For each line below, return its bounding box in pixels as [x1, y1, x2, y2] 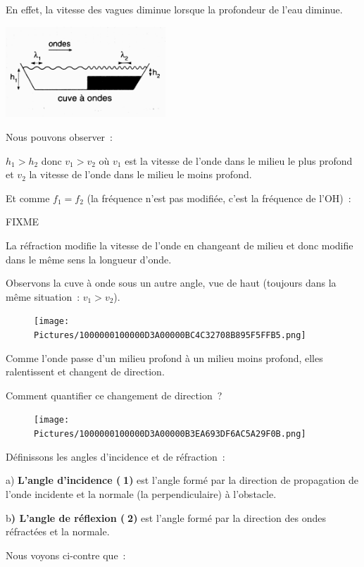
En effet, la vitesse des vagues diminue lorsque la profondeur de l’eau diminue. [6, 2, 343, 16]
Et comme [6, 190, 50, 205]
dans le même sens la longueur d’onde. [6, 251, 172, 266]
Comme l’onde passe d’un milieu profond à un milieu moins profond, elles [6, 350, 323, 365]
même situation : [6, 289, 80, 304]
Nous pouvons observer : [6, 129, 113, 144]
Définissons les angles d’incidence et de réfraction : [6, 449, 225, 463]
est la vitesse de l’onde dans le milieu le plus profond [125, 153, 353, 168]
